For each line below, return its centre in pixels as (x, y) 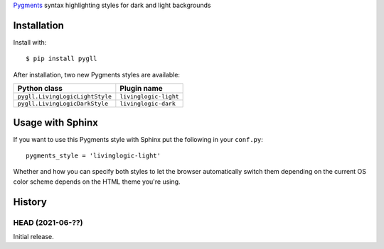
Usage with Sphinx (56, 122)
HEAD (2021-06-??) (48, 222)
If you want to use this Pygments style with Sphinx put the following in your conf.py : (138, 139)
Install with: (30, 42)
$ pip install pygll (62, 59)
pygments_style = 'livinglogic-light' (94, 155)
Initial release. (33, 236)
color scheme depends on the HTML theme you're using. (97, 182)
